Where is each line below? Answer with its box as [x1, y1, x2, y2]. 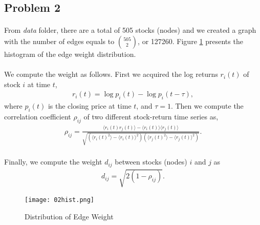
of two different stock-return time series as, [83, 111, 219, 121]
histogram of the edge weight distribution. [4, 48, 136, 59]
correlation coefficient [4, 111, 71, 121]
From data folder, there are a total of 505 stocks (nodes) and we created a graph [4, 25, 256, 35]
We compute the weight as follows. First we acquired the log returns [4, 69, 218, 79]
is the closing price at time [48, 100, 132, 111]
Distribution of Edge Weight [25, 211, 114, 221]
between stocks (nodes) [115, 156, 187, 167]
